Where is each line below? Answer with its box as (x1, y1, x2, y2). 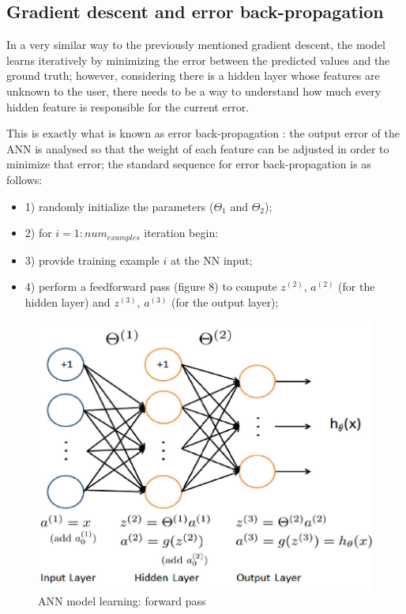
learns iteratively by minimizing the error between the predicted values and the (6, 51, 390, 68)
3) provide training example (24, 251, 160, 268)
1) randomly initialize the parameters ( (24, 198, 214, 214)
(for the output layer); (171, 293, 279, 310)
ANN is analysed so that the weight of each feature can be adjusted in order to (6, 140, 389, 156)
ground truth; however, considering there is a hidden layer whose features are (6, 67, 380, 84)
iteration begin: (144, 224, 219, 241)
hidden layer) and (24, 293, 111, 310)
